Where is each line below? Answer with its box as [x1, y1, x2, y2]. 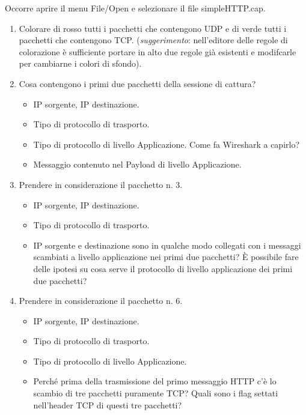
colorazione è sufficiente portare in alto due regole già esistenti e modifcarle [19, 45, 296, 58]
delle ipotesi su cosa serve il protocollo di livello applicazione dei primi [33, 262, 293, 274]
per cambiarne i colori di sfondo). [19, 57, 142, 70]
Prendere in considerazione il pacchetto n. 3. [19, 178, 183, 190]
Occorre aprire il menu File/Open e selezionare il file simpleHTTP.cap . [5, 2, 266, 14]
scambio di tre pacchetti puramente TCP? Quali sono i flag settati [33, 387, 278, 399]
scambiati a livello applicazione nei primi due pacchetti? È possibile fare [33, 250, 299, 263]
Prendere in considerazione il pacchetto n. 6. [19, 294, 183, 307]
